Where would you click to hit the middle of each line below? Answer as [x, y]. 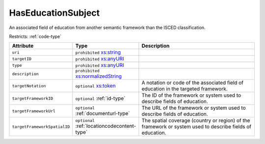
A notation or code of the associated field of [193, 83]
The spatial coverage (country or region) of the [196, 120]
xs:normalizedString [99, 76]
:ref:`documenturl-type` [103, 113]
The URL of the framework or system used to [194, 108]
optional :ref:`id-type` [100, 98]
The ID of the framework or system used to [191, 95]
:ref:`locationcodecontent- [106, 126]
